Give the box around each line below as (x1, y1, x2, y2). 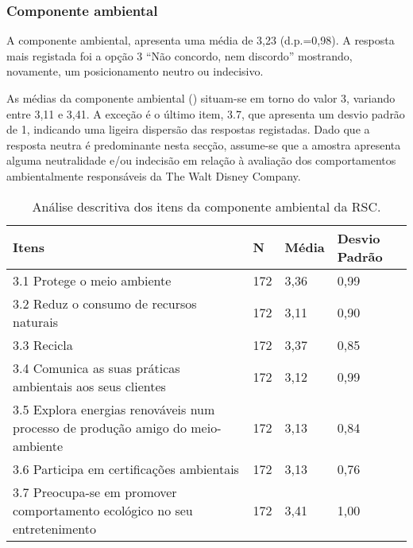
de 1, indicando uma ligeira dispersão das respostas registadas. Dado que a (6, 121, 370, 138)
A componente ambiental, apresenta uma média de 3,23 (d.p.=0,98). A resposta (6, 32, 395, 49)
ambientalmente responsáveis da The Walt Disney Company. (6, 167, 301, 184)
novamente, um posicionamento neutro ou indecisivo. (6, 63, 264, 80)
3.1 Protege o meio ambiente (13, 270, 172, 290)
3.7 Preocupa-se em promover (13, 482, 177, 501)
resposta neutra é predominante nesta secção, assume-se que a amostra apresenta (6, 136, 401, 153)
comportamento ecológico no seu (13, 500, 193, 519)
